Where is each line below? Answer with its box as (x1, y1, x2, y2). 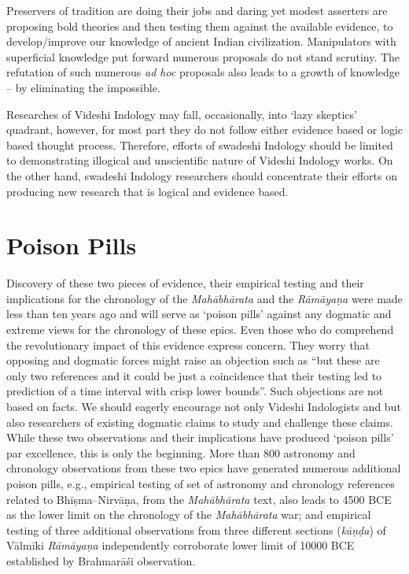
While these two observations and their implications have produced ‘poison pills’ (6, 429, 394, 446)
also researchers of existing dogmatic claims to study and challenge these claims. (6, 413, 393, 430)
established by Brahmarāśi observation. (6, 552, 196, 568)
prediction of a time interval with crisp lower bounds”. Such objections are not (6, 383, 384, 399)
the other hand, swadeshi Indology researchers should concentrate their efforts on (6, 167, 397, 183)
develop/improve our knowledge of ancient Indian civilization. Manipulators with (6, 33, 396, 50)
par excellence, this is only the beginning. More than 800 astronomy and (6, 444, 356, 461)
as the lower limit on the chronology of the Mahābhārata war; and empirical (6, 506, 371, 523)
